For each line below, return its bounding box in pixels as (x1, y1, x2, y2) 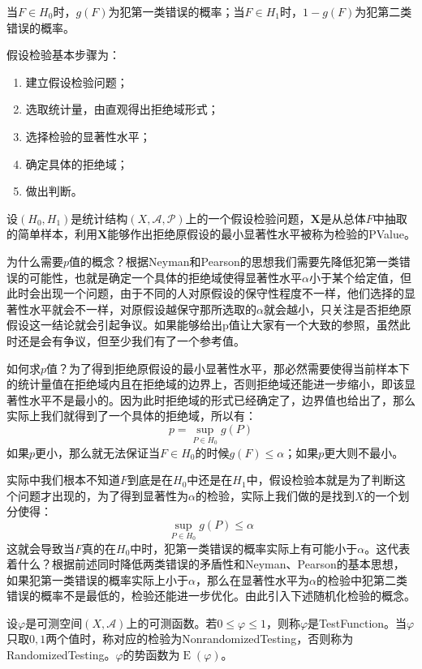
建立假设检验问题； (25, 73, 128, 90)
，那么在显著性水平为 (195, 571, 309, 588)
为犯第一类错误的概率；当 (108, 3, 245, 19)
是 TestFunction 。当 (308, 614, 407, 631)
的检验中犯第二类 (316, 571, 407, 588)
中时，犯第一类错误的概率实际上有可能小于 (130, 539, 358, 556)
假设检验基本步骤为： (6, 46, 120, 63)
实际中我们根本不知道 (6, 471, 120, 488)
